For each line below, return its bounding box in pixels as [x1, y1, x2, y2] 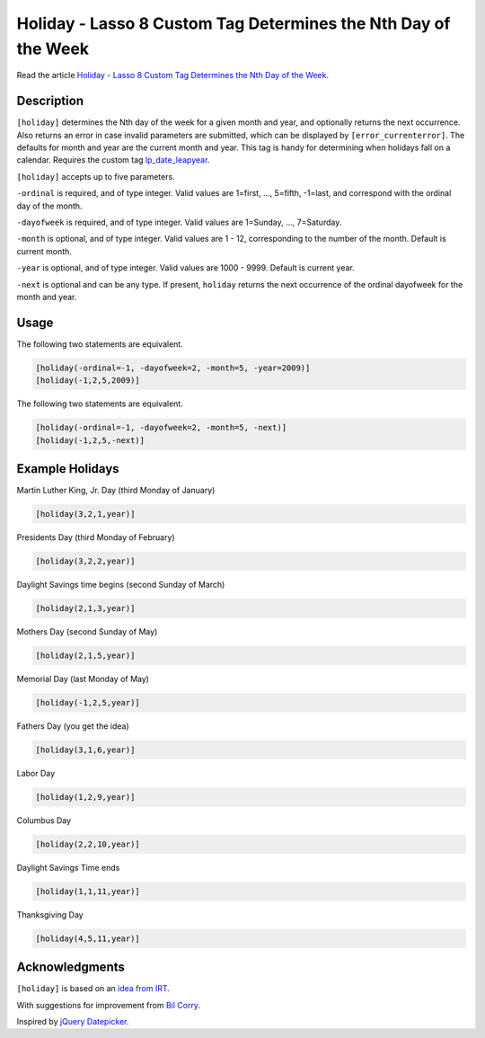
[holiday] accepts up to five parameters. [16, 171, 175, 182]
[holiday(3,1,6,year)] [35, 744, 136, 755]
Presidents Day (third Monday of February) [16, 532, 175, 543]
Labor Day [16, 767, 56, 778]
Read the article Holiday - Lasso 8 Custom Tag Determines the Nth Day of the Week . [16, 70, 330, 81]
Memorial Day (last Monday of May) [16, 673, 150, 684]
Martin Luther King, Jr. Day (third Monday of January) [16, 485, 216, 496]
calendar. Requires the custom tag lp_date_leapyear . [16, 155, 210, 165]
